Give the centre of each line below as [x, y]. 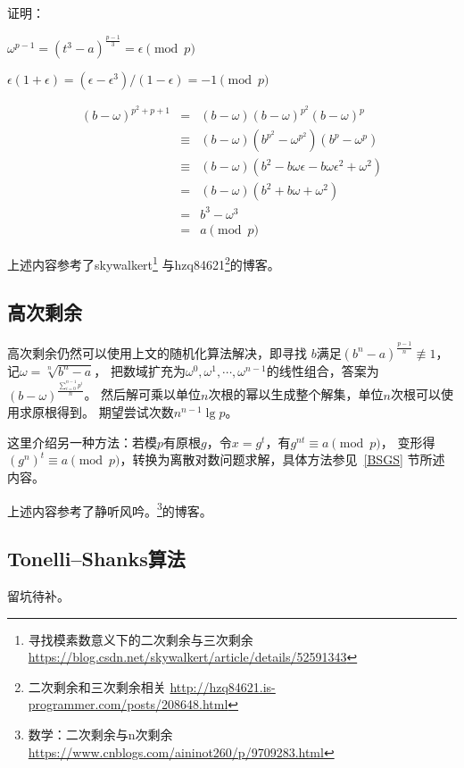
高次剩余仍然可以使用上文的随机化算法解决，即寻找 [157, 352]
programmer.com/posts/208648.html [128, 704]
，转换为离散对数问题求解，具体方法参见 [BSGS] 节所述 [282, 459]
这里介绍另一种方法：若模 [82, 442]
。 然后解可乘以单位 [143, 394]
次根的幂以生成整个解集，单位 [296, 394]
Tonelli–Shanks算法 [96, 559]
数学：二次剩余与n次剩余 [100, 734]
